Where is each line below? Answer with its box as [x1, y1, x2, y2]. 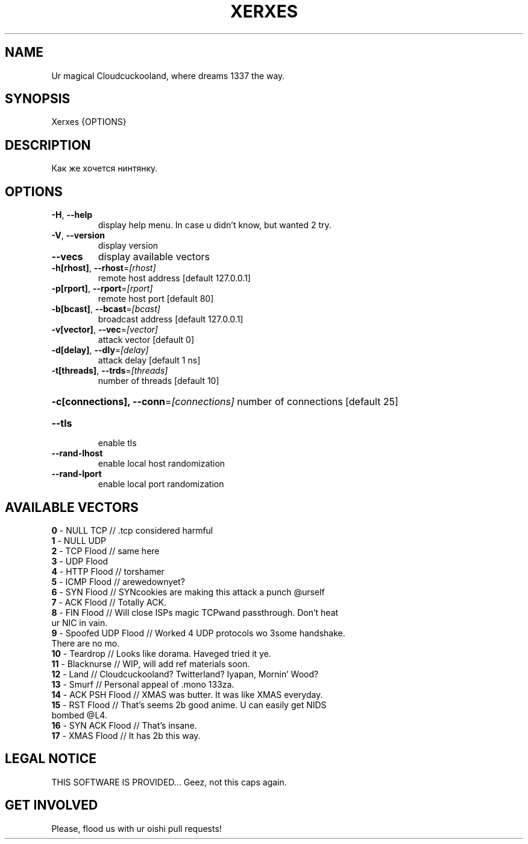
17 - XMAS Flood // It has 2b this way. [51, 730, 201, 741]
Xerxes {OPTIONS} [51, 117, 127, 127]
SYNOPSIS [5, 91, 71, 107]
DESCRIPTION [5, 137, 91, 153]
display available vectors [98, 251, 210, 263]
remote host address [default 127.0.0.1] [98, 273, 251, 284]
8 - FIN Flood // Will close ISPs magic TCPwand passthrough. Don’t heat [51, 607, 339, 618]
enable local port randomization [98, 479, 224, 490]
